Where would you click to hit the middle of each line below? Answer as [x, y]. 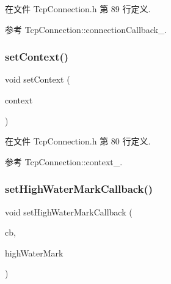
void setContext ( [38, 79]
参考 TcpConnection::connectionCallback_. [86, 29]
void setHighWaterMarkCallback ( [69, 211]
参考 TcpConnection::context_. [64, 161]
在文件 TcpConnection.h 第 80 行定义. [78, 141]
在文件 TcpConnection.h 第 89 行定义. [78, 9]
